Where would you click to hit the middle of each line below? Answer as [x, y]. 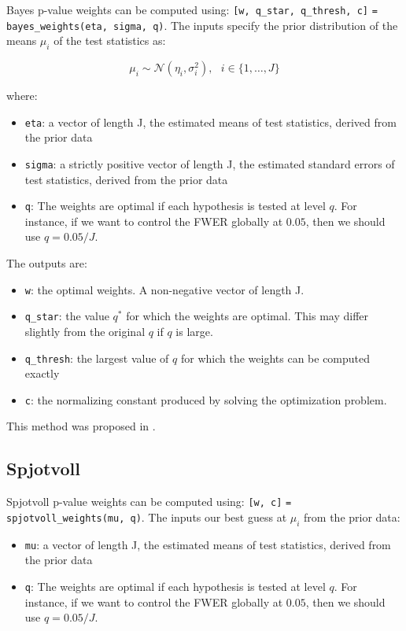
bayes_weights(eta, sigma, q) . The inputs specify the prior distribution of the [202, 25]
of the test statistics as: [110, 41]
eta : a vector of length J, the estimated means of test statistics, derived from [210, 122]
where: [22, 96]
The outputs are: [47, 263]
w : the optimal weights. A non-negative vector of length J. [164, 289]
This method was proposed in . [81, 426]
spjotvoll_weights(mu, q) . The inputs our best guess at [147, 517]
